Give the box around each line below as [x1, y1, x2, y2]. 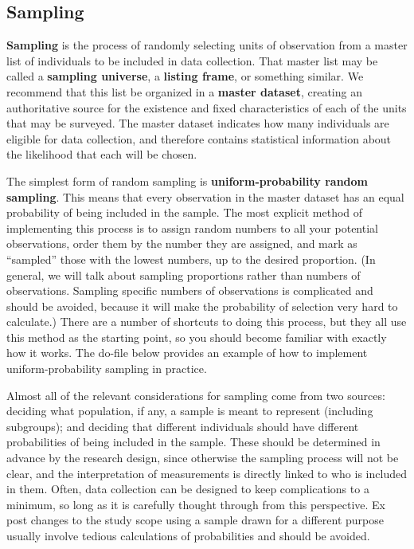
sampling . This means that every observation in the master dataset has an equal [6, 188, 404, 205]
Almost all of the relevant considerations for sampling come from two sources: [6, 386, 385, 403]
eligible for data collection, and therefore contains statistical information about [6, 130, 392, 147]
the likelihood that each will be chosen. [6, 146, 197, 163]
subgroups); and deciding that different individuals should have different [6, 418, 359, 434]
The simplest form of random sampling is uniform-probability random [6, 172, 369, 189]
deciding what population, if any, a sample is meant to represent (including [6, 402, 373, 419]
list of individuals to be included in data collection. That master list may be [6, 52, 378, 69]
